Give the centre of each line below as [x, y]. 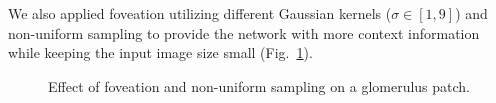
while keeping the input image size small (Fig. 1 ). [160, 52]
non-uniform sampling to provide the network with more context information [244, 32]
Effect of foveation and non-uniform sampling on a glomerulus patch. [259, 85]
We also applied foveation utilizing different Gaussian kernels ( [200, 13]
